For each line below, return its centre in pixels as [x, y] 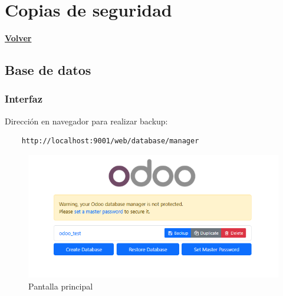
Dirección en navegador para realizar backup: [86, 121]
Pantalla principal [61, 286]
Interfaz [24, 99]
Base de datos [48, 70]
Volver [18, 38]
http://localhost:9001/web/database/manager [110, 141]
